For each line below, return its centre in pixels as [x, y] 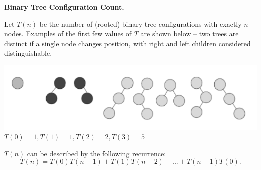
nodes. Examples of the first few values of [68, 33]
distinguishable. [28, 53]
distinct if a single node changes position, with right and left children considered [127, 43]
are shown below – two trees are [189, 33]
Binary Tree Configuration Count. [64, 7]
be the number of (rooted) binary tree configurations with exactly [141, 23]
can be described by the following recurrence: [96, 153]
